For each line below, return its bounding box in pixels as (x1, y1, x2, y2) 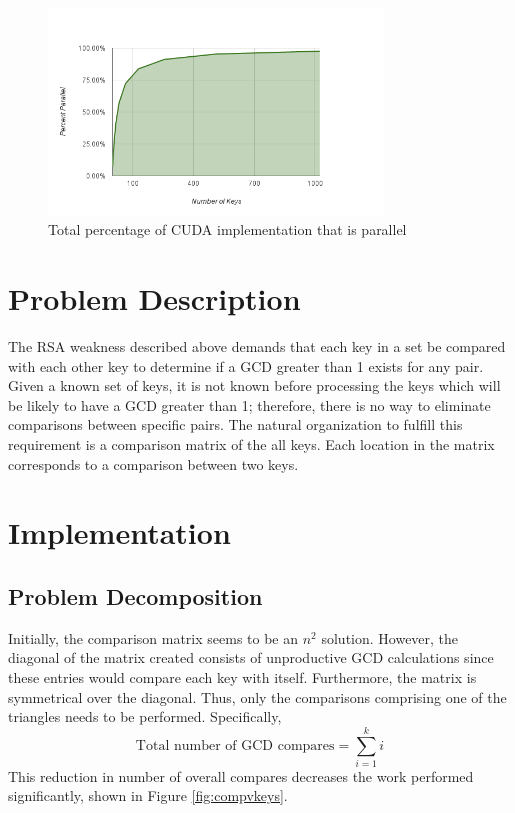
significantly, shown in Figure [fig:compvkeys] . (8, 785, 288, 806)
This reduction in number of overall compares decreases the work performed (8, 765, 474, 786)
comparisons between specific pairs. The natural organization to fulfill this (8, 414, 463, 435)
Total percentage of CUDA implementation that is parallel (48, 219, 407, 240)
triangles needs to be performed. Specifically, (8, 706, 282, 727)
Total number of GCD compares (135, 738, 335, 753)
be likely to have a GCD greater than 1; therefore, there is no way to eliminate (8, 394, 491, 415)
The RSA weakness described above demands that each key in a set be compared (8, 336, 506, 357)
